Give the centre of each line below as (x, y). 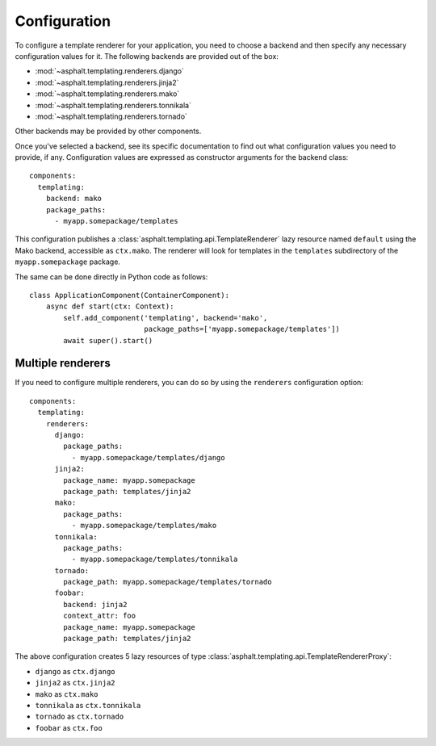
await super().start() (108, 340)
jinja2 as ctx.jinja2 (75, 683)
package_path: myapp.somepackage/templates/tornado (168, 582)
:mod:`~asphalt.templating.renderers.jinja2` (107, 82)
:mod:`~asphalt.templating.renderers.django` (110, 71)
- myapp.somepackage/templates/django (148, 457)
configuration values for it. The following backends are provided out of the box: (147, 56)
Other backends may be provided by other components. (108, 131)
